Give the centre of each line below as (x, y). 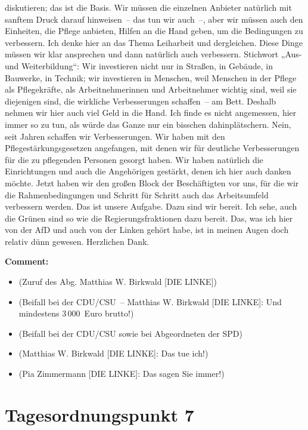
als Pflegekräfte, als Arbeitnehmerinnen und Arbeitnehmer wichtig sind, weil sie (151, 89)
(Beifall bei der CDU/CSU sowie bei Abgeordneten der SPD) (130, 333)
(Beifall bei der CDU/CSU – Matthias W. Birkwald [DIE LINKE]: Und (150, 301)
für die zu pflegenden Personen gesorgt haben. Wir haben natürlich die (134, 159)
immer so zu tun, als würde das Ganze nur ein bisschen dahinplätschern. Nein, (148, 124)
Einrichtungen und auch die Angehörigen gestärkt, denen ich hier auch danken (148, 171)
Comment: (27, 261)
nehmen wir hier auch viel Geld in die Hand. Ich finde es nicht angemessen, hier (151, 113)
